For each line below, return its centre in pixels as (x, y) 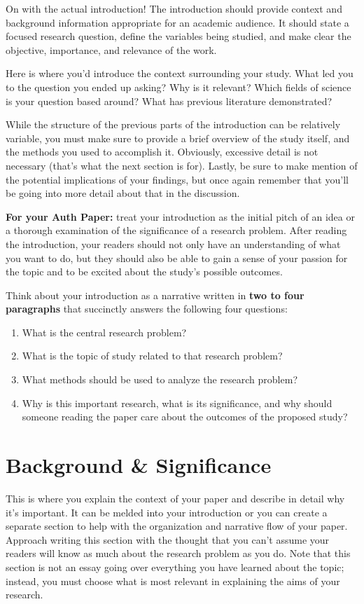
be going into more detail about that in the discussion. (123, 193)
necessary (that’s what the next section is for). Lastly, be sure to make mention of (182, 165)
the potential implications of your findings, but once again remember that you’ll (177, 179)
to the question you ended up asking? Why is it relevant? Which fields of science (178, 87)
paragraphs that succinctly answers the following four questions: (147, 309)
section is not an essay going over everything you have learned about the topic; (175, 567)
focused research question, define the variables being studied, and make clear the (178, 36)
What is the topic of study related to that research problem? (152, 356)
